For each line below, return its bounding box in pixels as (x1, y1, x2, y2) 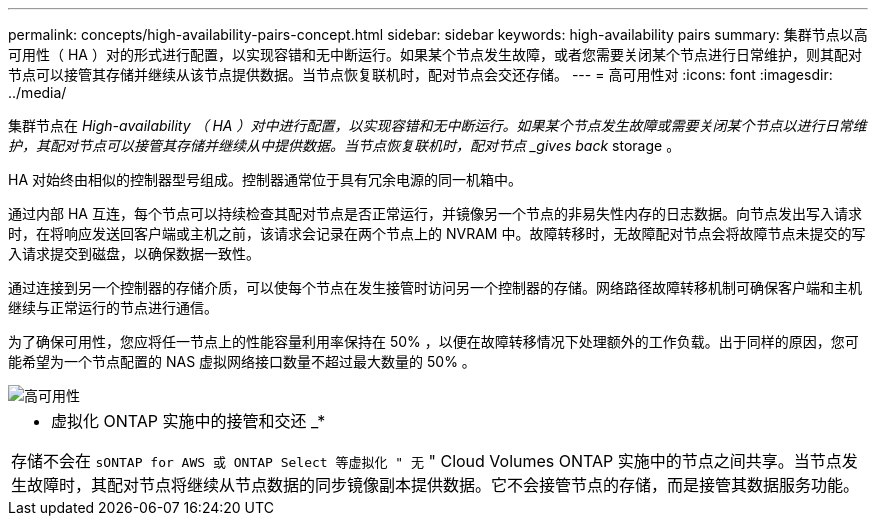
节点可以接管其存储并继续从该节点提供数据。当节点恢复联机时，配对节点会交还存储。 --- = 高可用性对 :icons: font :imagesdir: (8, 66, 833, 83)
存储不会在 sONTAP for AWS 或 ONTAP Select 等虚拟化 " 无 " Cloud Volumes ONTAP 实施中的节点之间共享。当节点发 (11, 451, 858, 471)
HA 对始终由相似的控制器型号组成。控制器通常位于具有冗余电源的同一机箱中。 (8, 171, 522, 188)
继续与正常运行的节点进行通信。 (8, 299, 218, 316)
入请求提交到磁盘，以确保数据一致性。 (8, 245, 260, 262)
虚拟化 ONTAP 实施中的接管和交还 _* (51, 411, 326, 431)
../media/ (8, 84, 67, 101)
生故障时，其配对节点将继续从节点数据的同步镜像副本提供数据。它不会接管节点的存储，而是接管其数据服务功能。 (11, 475, 860, 495)
